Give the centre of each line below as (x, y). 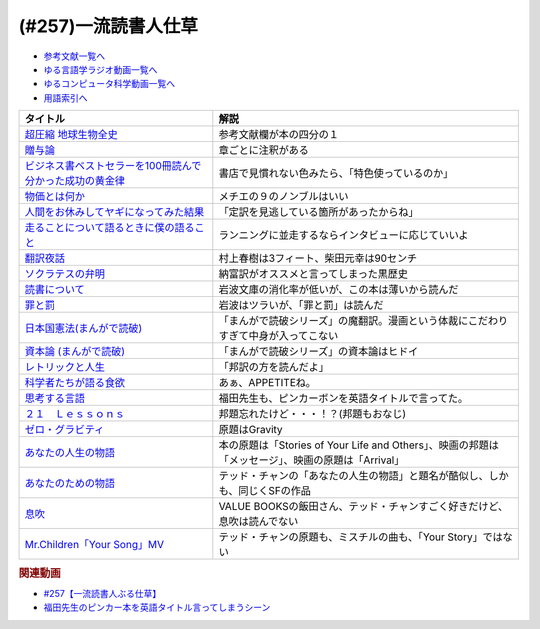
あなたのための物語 (69, 483)
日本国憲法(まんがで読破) (83, 328)
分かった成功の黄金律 (74, 181)
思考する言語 (54, 398)
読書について (54, 290)
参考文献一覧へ (74, 56)
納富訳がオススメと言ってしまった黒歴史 (313, 274)
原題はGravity (251, 430)
